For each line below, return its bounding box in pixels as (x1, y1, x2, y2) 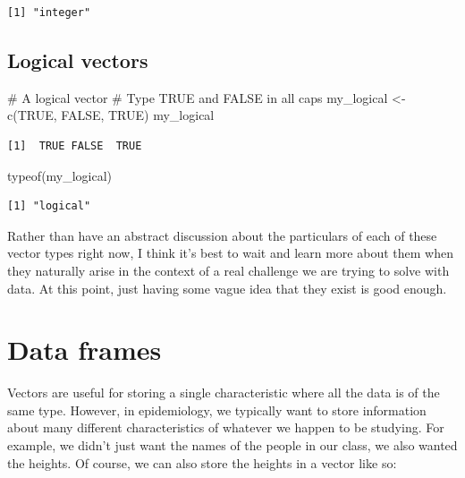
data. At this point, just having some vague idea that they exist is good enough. (7, 278, 447, 297)
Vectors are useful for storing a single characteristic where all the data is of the (7, 383, 440, 402)
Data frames (7, 331, 162, 368)
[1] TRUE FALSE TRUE (7, 139, 142, 152)
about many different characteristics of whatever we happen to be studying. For (7, 418, 444, 437)
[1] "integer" (7, 6, 91, 19)
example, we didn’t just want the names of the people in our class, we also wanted (7, 436, 458, 455)
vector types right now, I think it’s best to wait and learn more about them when (7, 243, 453, 262)
